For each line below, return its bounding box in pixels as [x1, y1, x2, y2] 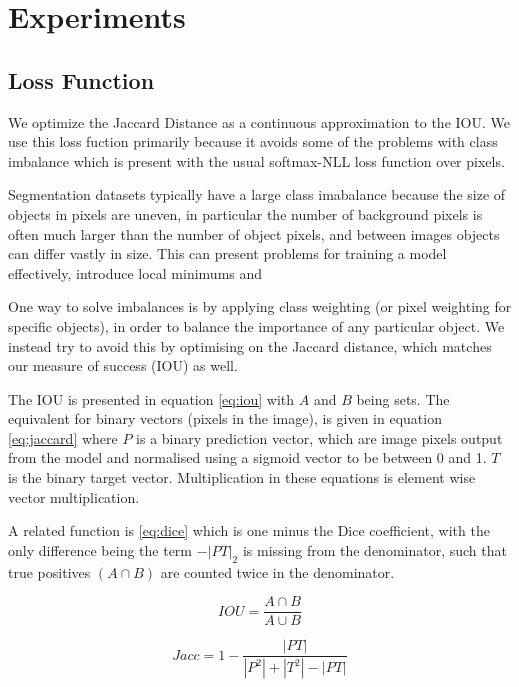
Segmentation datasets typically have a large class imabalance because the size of [8, 184, 506, 205]
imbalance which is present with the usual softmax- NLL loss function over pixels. [8, 150, 505, 171]
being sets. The [356, 388, 450, 409]
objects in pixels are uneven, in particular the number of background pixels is [8, 203, 483, 224]
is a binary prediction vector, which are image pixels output [136, 427, 503, 448]
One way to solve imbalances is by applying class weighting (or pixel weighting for [8, 296, 512, 317]
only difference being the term [8, 539, 193, 560]
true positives [8, 561, 91, 582]
